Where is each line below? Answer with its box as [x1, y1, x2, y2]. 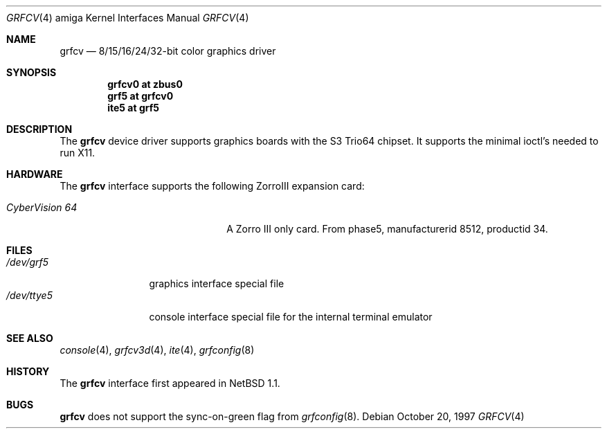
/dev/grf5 [6, 256, 49, 268]
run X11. [60, 147, 96, 159]
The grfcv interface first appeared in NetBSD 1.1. [60, 377, 280, 389]
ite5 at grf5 [107, 102, 160, 114]
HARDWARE [6, 168, 63, 180]
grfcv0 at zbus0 [107, 78, 183, 90]
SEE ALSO [6, 332, 53, 344]
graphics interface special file [149, 278, 284, 289]
